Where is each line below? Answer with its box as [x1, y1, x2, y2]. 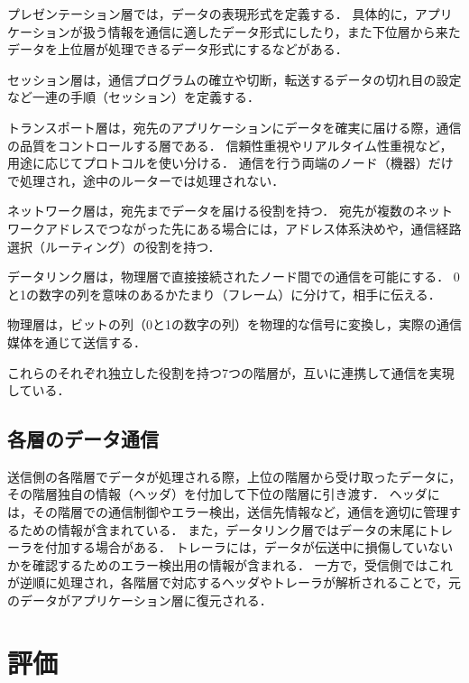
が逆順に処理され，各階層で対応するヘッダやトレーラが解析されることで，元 [7, 573, 462, 592]
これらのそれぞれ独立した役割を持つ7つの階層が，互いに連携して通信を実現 [7, 363, 455, 382]
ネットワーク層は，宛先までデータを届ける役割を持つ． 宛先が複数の [7, 201, 415, 220]
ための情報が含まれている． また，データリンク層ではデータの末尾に [19, 520, 428, 539]
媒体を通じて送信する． [7, 332, 146, 351]
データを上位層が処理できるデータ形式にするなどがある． [7, 40, 348, 59]
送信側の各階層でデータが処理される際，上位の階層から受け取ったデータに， [7, 466, 462, 485]
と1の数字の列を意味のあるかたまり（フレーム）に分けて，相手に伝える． [7, 284, 441, 303]
